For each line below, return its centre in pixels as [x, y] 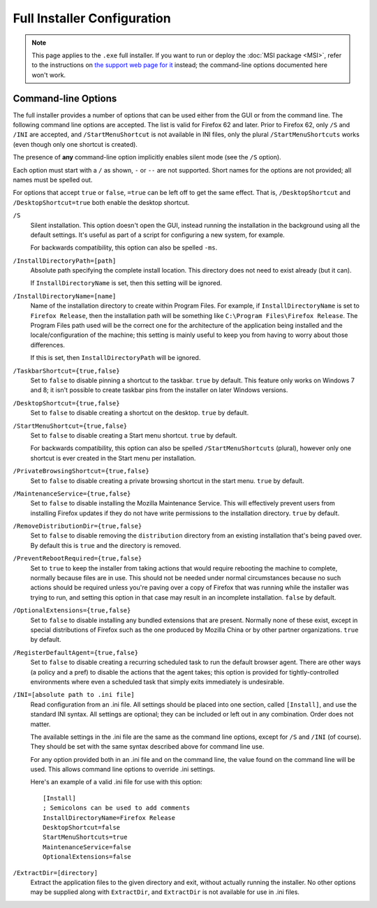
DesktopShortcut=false [82, 828]
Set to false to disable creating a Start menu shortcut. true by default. [134, 435]
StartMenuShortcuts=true [85, 837]
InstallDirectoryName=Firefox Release [109, 817]
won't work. [49, 75]
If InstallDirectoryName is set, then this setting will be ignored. [126, 283]
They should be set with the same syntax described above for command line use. [147, 747]
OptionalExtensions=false [87, 857]
